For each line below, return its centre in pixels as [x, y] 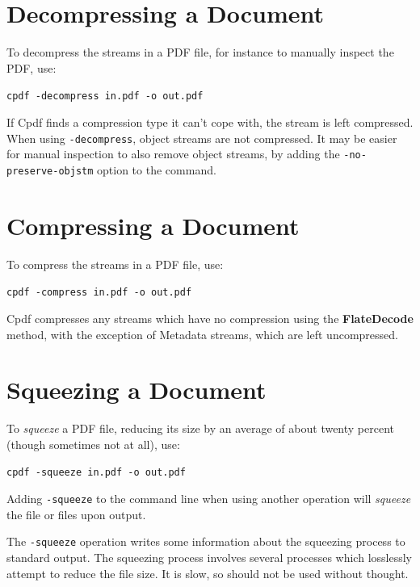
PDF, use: [31, 67]
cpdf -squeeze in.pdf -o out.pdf [96, 473]
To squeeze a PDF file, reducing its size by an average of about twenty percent [201, 428]
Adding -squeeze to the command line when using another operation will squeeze [209, 499]
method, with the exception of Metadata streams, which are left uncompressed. [202, 334]
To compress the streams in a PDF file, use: [115, 264]
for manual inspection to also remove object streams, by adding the [173, 154]
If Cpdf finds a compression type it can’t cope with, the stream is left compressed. [210, 122]
